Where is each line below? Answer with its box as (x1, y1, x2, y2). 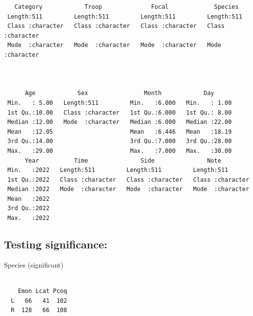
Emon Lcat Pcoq (18, 288, 67, 295)
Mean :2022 (7, 195, 50, 202)
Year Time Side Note (24, 157, 221, 164)
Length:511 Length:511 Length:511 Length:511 (7, 13, 242, 20)
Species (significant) (4, 259, 64, 269)
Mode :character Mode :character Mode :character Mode (7, 42, 221, 49)
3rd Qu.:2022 (7, 205, 50, 212)
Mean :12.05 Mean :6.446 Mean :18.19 (7, 128, 232, 135)
